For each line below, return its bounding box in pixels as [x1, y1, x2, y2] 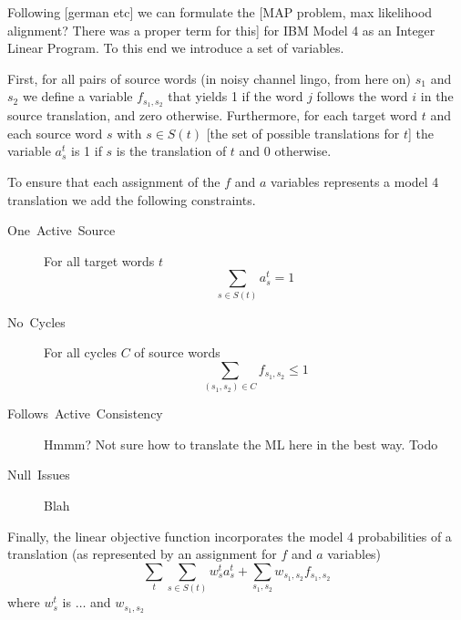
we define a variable [22, 87, 133, 106]
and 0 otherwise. [239, 141, 332, 160]
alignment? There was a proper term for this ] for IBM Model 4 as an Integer [7, 20, 435, 39]
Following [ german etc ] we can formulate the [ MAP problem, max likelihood [7, 3, 433, 21]
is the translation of [116, 141, 227, 160]
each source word [7, 123, 103, 142]
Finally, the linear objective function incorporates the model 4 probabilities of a [7, 526, 452, 545]
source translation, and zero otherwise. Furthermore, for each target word [7, 106, 417, 125]
